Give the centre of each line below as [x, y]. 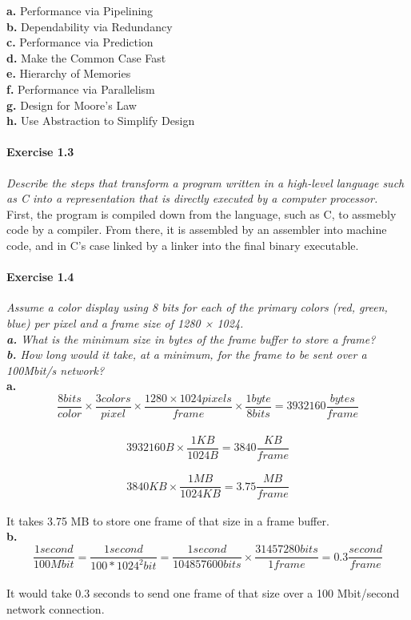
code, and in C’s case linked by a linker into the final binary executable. [183, 245]
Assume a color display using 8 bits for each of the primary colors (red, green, [197, 307]
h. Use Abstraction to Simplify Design [101, 121]
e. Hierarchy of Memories [69, 73]
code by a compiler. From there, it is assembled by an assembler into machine [197, 229]
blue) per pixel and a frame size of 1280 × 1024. [125, 322]
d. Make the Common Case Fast [86, 57]
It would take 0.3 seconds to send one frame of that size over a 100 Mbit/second [203, 593]
